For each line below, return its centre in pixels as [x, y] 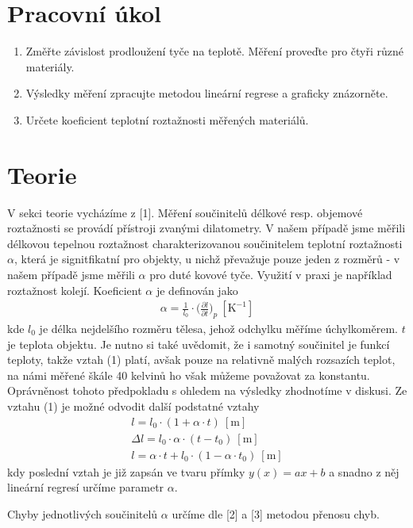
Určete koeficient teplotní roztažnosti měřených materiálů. [167, 119]
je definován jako [197, 290]
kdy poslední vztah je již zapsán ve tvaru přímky [126, 471]
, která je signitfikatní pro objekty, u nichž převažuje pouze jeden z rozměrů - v [207, 259]
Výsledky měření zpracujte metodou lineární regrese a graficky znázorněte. [207, 93]
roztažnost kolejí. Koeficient [75, 290]
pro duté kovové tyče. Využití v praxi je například [271, 274]
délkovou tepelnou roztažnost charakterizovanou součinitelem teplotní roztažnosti [205, 243]
